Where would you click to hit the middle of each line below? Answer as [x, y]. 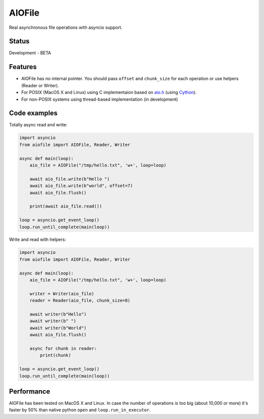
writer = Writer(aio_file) [62, 293]
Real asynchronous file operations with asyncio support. [66, 27]
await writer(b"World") [58, 328]
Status [19, 41]
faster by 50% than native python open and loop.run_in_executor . [80, 410]
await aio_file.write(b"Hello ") [70, 179]
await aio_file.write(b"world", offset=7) [81, 186]
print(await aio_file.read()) [66, 206]
